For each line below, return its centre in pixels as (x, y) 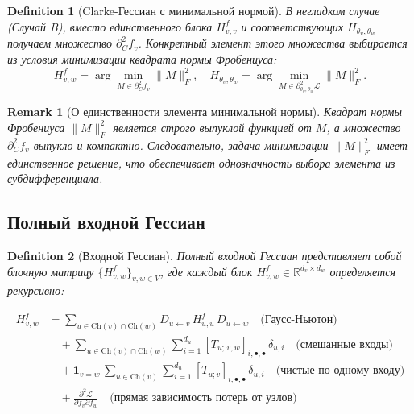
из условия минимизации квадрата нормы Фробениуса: (142, 59)
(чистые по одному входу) (340, 371)
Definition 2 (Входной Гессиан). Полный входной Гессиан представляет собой (205, 255)
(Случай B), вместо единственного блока (110, 26)
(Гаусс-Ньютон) (299, 320)
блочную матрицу (51, 271)
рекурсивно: (36, 290)
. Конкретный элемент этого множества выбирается (273, 43)
